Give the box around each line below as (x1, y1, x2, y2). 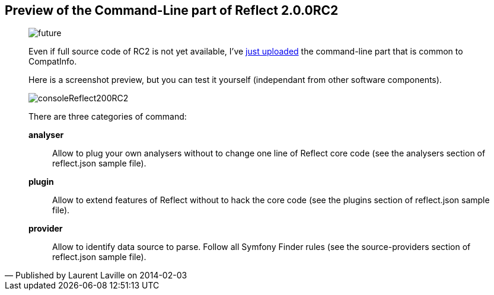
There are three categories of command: (28, 111, 187, 122)
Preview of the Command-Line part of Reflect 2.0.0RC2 (5, 3, 339, 18)
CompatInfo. (28, 56, 77, 67)
